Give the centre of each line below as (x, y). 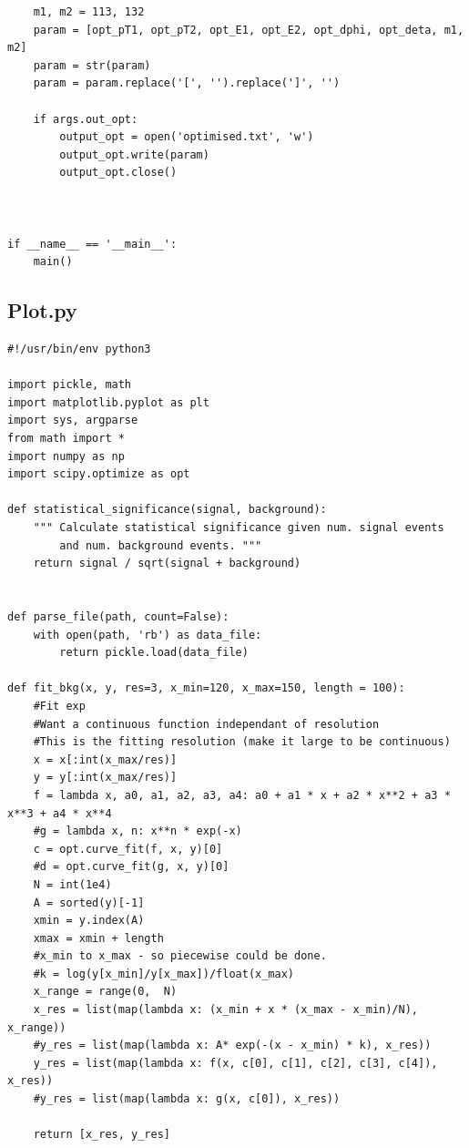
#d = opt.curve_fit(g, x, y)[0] (131, 867)
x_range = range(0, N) (105, 992)
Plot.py (42, 310)
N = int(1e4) (72, 884)
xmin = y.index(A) (89, 921)
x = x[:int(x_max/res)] (105, 759)
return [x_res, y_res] (102, 1135)
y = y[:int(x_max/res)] (105, 778)
